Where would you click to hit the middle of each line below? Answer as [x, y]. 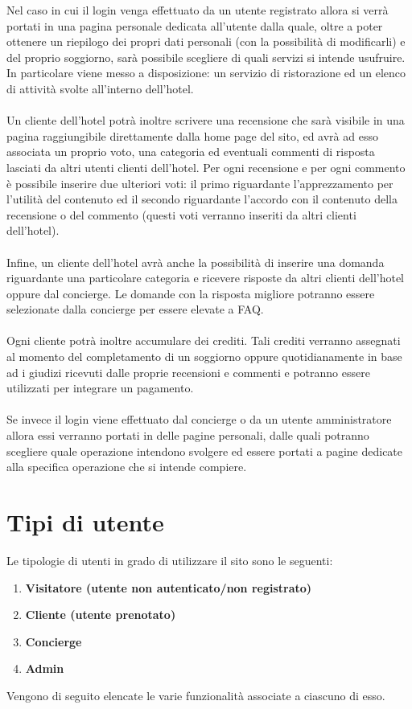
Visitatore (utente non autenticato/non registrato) [169, 587]
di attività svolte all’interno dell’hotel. [100, 88]
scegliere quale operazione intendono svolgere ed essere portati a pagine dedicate [205, 451]
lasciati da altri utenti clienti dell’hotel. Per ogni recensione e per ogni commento [206, 167]
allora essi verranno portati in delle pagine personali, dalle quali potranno [188, 435]
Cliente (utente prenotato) [101, 615]
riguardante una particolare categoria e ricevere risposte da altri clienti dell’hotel [206, 278]
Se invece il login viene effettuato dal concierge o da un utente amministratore [199, 419]
